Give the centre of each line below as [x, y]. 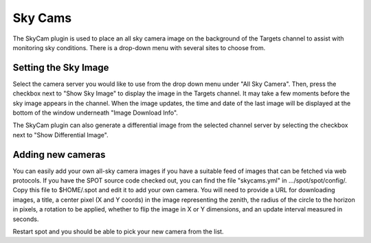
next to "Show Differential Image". [61, 135]
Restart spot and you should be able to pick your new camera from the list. [118, 232]
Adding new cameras [59, 154]
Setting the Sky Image [61, 68]
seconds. [26, 219]
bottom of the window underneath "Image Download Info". [95, 113]
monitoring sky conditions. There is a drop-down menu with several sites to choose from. [139, 47]
